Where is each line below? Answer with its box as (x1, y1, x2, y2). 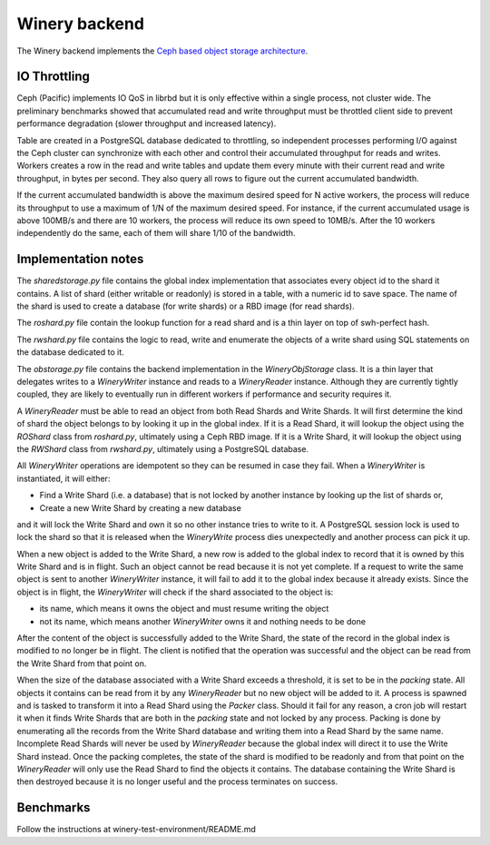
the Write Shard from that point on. (16, 658, 147, 669)
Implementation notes (16, 251, 144, 267)
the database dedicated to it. (16, 347, 124, 358)
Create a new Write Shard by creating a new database (39, 502, 242, 513)
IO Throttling (16, 69, 90, 84)
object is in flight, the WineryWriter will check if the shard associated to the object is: (16, 586, 334, 597)
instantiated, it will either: (16, 473, 111, 484)
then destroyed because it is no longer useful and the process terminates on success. (16, 776, 338, 787)
